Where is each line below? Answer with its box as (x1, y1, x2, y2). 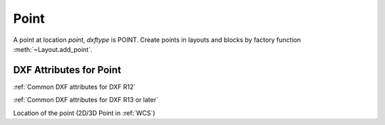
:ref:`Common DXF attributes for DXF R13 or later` (13, 96, 158, 104)
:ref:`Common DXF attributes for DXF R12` (13, 82, 136, 91)
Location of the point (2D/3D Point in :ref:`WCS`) (13, 109, 156, 117)
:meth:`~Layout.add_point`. (13, 45, 93, 53)
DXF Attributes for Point (13, 64, 121, 76)
